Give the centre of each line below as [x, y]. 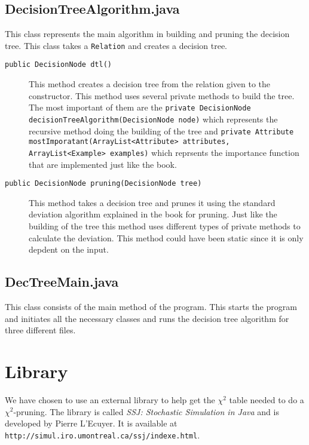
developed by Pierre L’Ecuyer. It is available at [91, 423]
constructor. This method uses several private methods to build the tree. [162, 95]
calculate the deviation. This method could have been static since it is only [166, 237]
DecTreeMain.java [62, 282]
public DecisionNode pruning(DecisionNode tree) [103, 184]
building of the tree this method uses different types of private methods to [165, 226]
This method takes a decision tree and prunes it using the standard [152, 202]
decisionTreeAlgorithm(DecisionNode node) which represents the [153, 119]
